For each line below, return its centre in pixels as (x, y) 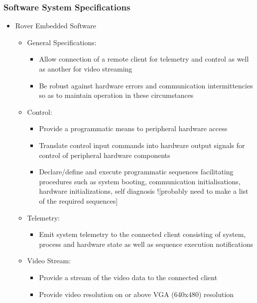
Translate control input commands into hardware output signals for (142, 145)
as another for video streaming (86, 69)
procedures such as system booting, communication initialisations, (140, 181)
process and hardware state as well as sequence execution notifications (146, 244)
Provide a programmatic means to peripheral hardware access (133, 128)
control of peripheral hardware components (105, 155)
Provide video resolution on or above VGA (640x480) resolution (136, 294)
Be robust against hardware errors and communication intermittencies (146, 85)
